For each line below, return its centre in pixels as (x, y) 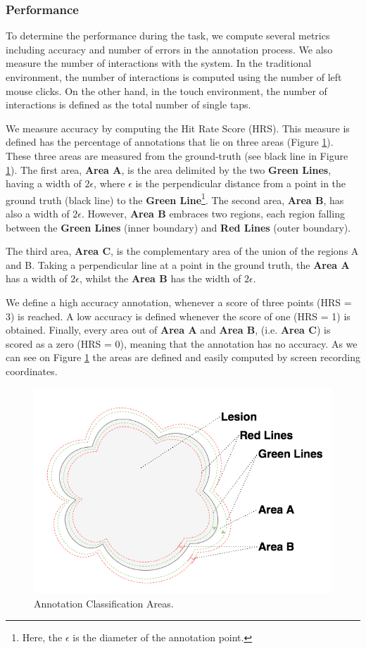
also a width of (38, 213)
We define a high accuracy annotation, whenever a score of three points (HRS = (179, 302)
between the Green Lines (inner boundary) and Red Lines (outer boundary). (178, 227)
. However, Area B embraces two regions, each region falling (213, 213)
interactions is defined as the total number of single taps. (128, 105)
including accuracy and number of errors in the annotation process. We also (169, 49)
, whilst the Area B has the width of (160, 278)
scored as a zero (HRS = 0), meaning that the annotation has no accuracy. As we (182, 343)
